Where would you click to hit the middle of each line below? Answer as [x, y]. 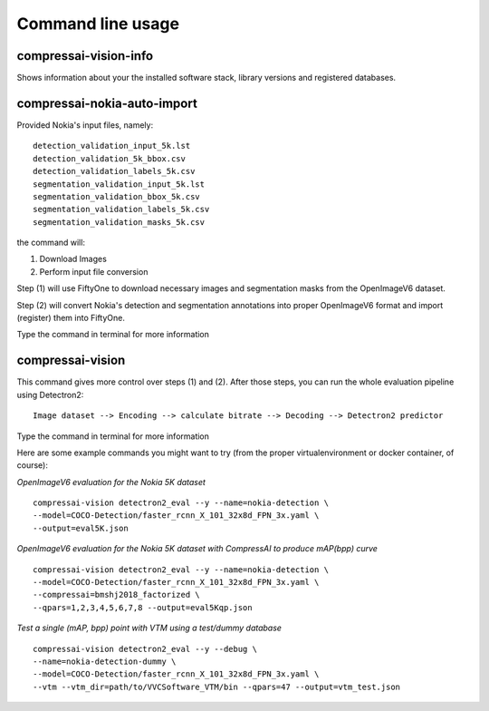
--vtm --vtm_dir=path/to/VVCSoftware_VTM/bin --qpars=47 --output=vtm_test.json [217, 687]
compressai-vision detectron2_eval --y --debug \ [145, 649]
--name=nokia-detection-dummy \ [105, 661]
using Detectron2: [50, 394]
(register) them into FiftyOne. [71, 318]
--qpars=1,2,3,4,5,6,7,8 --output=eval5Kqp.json [143, 607]
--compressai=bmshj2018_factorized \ [117, 595]
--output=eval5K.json [81, 528]
